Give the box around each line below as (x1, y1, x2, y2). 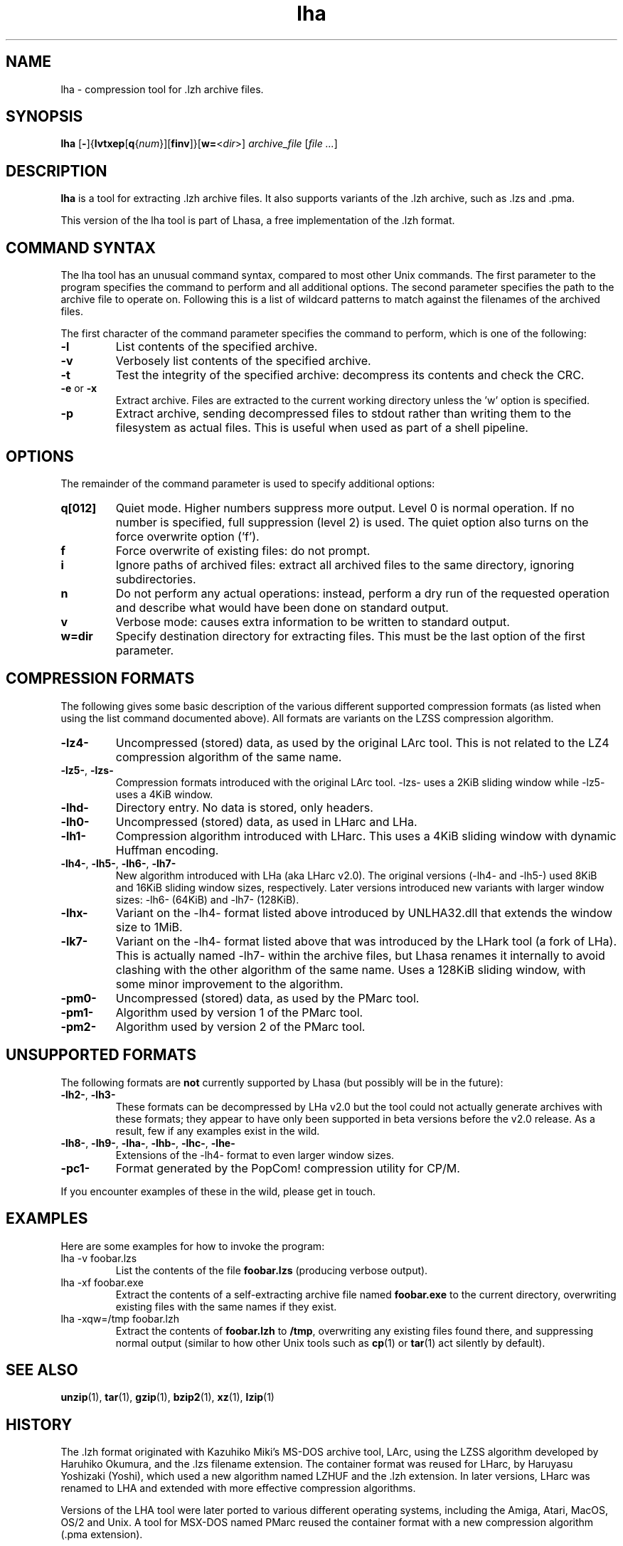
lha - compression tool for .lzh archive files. (60, 83, 264, 95)
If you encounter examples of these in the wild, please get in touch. (60, 1185, 376, 1197)
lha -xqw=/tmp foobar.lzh (60, 1312, 179, 1325)
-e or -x (60, 382, 97, 395)
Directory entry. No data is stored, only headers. (115, 800, 373, 815)
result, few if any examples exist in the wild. (115, 1124, 320, 1137)
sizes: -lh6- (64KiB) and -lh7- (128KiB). (115, 893, 299, 906)
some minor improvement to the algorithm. (115, 976, 344, 991)
